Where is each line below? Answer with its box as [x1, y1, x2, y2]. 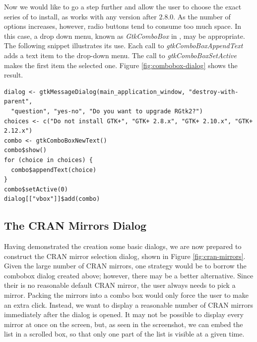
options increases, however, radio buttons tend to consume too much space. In [4, 21, 242, 31]
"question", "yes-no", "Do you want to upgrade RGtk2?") [11, 107, 203, 115]
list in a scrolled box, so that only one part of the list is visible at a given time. [4, 329, 245, 339]
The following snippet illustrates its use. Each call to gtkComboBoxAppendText [4, 40, 243, 51]
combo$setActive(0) [4, 185, 68, 193]
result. [4, 70, 23, 80]
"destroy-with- [189, 88, 239, 95]
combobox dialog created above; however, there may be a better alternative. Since [4, 270, 254, 280]
